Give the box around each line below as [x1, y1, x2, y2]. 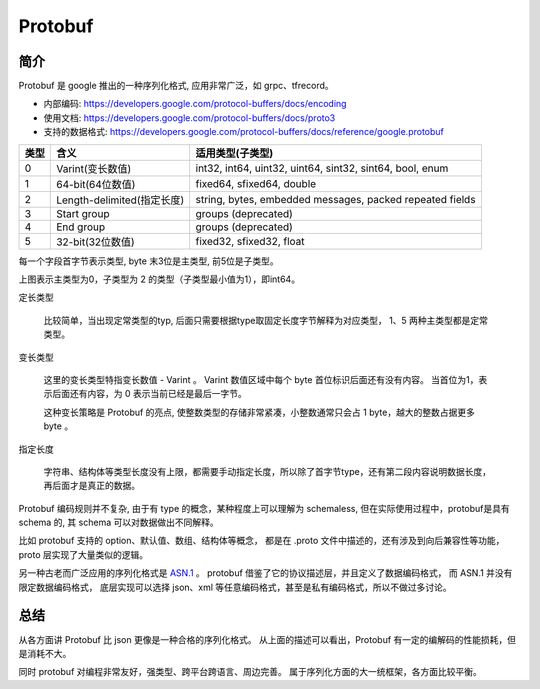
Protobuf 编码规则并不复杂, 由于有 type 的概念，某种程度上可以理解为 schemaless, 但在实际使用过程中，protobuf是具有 [18, 502, 510, 514]
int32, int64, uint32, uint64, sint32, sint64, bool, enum [195, 161, 449, 175]
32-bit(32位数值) [56, 235, 135, 249]
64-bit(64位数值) [56, 177, 136, 191]
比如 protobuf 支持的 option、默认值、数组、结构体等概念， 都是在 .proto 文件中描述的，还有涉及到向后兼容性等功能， [18, 535, 505, 547]
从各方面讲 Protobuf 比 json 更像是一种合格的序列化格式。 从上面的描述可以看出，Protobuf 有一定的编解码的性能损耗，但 [18, 633, 517, 645]
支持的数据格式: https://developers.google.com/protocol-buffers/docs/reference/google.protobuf [43, 126, 445, 138]
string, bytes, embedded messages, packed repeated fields [195, 192, 476, 206]
